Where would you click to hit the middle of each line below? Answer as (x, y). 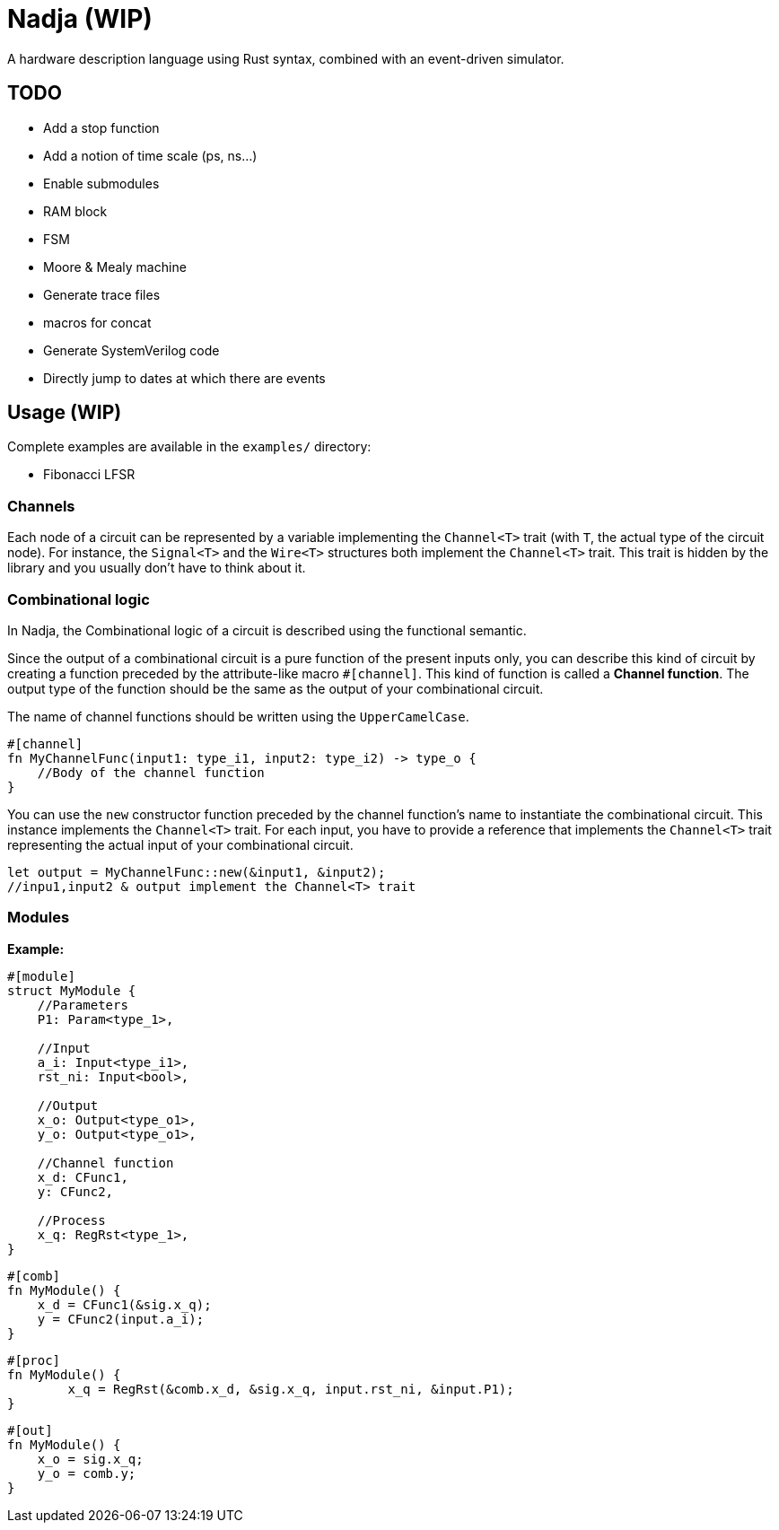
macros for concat (97, 322)
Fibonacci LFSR (89, 475)
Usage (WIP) (65, 413)
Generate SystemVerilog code (131, 350)
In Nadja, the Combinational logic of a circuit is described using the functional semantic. (267, 630)
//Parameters (83, 1005)
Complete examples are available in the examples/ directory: (189, 447)
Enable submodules (101, 183)
